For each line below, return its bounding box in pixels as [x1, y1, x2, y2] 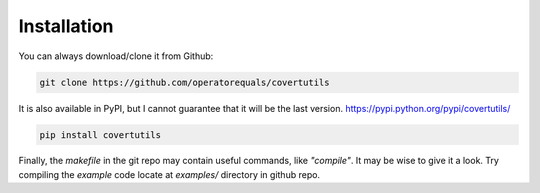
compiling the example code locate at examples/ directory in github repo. [18, 168, 320, 180]
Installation [18, 15, 114, 37]
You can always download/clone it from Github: [18, 50, 214, 62]
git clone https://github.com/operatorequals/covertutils [39, 76, 330, 88]
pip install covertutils [39, 129, 162, 140]
